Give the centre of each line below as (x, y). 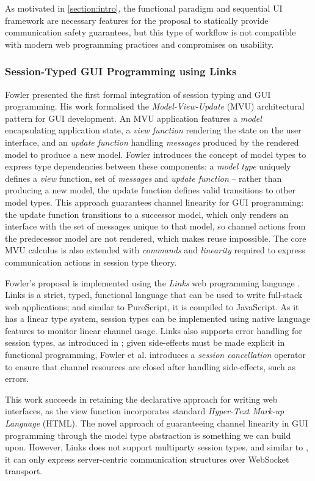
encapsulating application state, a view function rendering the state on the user (153, 130)
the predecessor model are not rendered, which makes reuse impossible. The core (156, 238)
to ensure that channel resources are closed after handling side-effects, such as (150, 366)
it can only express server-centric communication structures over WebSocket (147, 459)
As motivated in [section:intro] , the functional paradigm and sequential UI (144, 8)
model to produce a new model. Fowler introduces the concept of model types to (156, 154)
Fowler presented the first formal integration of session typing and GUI (138, 94)
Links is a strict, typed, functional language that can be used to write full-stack (154, 295)
